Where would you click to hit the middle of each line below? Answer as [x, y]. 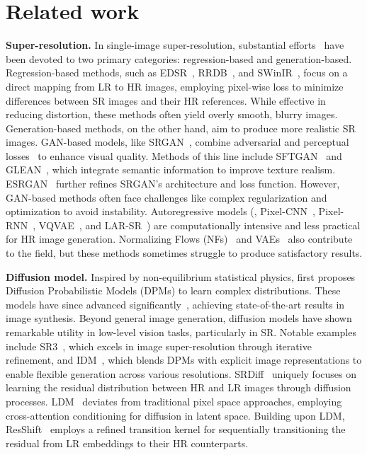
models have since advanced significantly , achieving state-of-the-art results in [175, 304]
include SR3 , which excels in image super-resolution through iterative [159, 346]
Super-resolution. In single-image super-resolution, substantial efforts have [175, 45]
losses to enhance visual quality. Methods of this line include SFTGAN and [174, 155]
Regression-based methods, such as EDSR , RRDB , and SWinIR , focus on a [177, 73]
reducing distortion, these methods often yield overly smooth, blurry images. [172, 114]
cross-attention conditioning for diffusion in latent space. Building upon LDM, [175, 415]
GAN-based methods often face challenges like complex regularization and [166, 197]
